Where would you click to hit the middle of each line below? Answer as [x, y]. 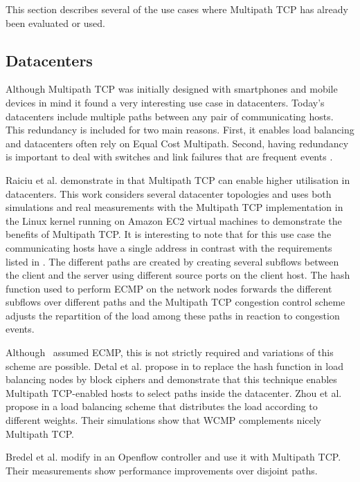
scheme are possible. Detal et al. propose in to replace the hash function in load [174, 365]
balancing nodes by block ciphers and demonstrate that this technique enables [171, 379]
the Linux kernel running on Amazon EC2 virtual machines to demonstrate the [174, 220]
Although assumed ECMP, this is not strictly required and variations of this [170, 352]
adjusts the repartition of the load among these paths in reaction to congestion [173, 315]
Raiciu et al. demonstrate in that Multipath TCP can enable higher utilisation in [178, 179]
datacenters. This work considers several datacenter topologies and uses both [169, 193]
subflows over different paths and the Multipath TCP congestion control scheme [175, 302]
